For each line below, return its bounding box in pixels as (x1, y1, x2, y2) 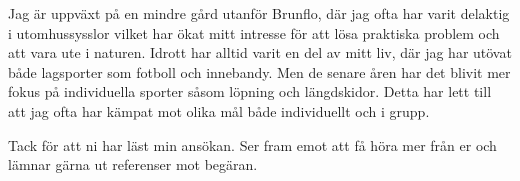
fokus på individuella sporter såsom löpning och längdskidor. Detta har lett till (8, 81, 492, 102)
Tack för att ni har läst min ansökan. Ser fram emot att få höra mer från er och (8, 134, 497, 155)
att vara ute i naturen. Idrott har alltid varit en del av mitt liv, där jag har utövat (8, 42, 512, 63)
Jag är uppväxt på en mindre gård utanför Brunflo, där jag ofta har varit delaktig (8, 3, 510, 23)
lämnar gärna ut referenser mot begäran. (8, 154, 258, 175)
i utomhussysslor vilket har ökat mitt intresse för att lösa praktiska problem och (8, 22, 500, 43)
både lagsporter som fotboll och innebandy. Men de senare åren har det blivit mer (8, 61, 511, 82)
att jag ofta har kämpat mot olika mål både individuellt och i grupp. (8, 100, 430, 121)
